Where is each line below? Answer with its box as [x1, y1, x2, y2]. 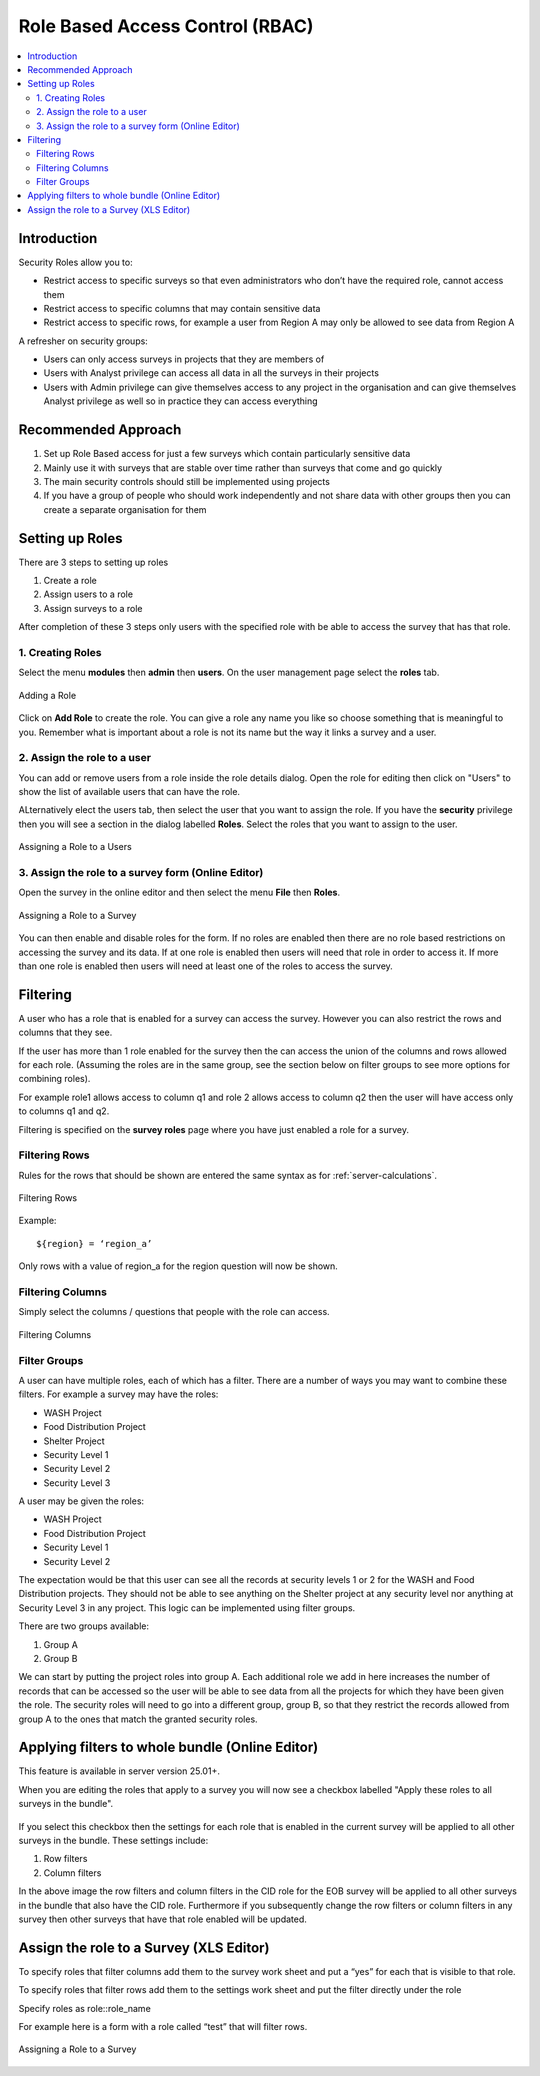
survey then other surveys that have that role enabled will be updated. [18, 1913, 307, 1925]
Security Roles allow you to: [18, 256, 134, 268]
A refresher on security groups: [18, 335, 149, 347]
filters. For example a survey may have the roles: [18, 1388, 219, 1400]
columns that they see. [18, 1026, 113, 1039]
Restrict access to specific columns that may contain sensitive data [43, 302, 321, 314]
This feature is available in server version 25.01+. [18, 1765, 220, 1777]
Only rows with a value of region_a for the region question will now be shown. [18, 1260, 339, 1272]
